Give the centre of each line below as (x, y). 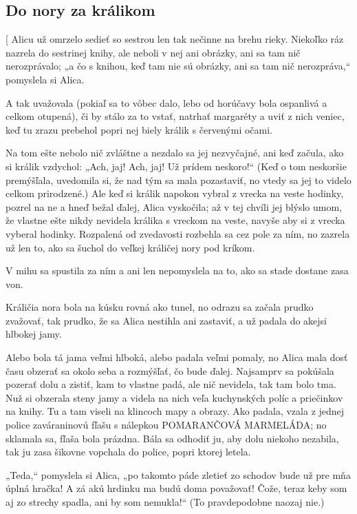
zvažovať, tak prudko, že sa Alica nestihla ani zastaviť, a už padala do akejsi (166, 320)
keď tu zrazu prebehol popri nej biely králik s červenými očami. (139, 129)
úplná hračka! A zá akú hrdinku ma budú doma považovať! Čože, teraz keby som (176, 488)
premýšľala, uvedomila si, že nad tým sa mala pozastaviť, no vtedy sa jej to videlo (178, 179)
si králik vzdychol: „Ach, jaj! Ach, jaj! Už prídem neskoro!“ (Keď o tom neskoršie (176, 166)
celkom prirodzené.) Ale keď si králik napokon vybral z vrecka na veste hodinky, (175, 193)
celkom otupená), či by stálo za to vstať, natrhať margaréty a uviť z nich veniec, (175, 116)
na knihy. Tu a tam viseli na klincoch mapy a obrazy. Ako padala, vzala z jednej (175, 411)
